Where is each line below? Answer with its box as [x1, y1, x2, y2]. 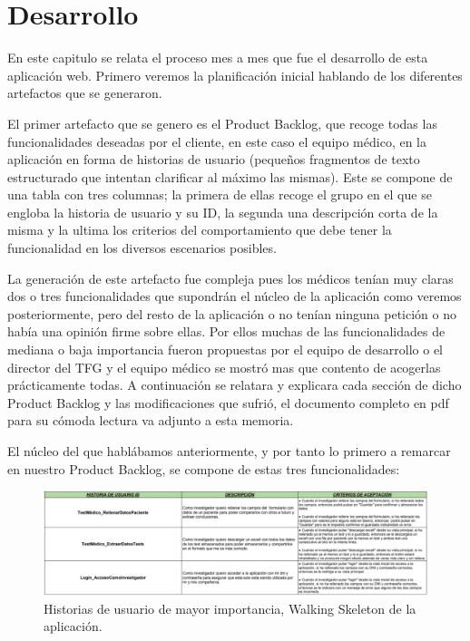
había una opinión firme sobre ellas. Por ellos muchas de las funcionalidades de [7, 322, 446, 341]
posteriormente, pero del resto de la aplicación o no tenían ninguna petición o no [7, 304, 456, 323]
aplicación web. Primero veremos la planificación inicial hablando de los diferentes [7, 65, 463, 84]
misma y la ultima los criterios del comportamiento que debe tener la [7, 220, 392, 239]
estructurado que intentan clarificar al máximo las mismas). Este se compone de [7, 167, 453, 186]
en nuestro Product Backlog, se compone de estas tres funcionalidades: [7, 459, 400, 478]
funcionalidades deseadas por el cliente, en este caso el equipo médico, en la [7, 131, 426, 151]
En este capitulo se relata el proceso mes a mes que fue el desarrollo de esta [7, 48, 428, 67]
